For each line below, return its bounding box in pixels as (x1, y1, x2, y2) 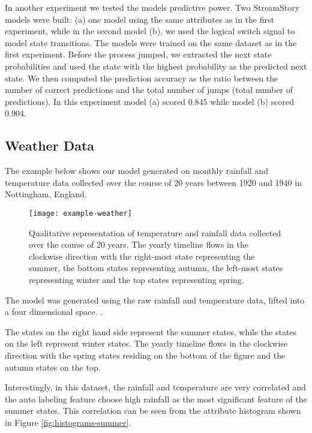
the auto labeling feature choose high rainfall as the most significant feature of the (5, 392, 307, 405)
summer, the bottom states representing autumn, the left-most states (29, 261, 283, 274)
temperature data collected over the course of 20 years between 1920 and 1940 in (5, 176, 302, 188)
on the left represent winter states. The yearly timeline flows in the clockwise (5, 337, 288, 350)
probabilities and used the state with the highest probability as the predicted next (5, 59, 307, 72)
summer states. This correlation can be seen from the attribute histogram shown (5, 404, 301, 417)
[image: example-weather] (29, 209, 132, 218)
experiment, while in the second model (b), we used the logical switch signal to (5, 25, 295, 37)
